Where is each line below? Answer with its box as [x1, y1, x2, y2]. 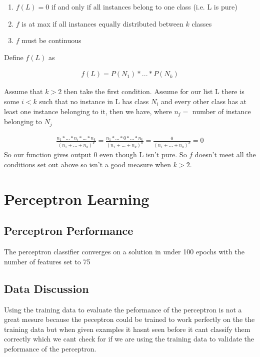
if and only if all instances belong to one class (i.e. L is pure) [51, 2, 237, 12]
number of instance [192, 106, 251, 116]
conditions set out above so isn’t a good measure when [4, 159, 171, 169]
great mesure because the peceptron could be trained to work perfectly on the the [4, 314, 255, 324]
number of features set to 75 [4, 256, 90, 266]
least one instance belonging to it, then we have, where [4, 106, 172, 116]
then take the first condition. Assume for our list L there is [63, 86, 244, 97]
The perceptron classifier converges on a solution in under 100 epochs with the [4, 246, 244, 257]
